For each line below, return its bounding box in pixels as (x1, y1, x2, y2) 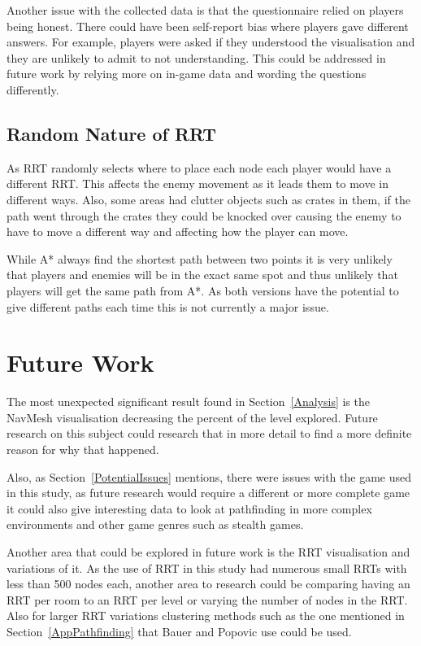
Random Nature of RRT (7, 120, 216, 146)
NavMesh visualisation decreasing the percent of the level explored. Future (7, 408, 378, 426)
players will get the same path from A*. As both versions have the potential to (7, 282, 399, 299)
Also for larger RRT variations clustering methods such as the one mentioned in (7, 607, 405, 624)
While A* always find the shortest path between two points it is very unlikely (7, 250, 393, 267)
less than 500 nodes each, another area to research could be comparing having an (7, 575, 410, 592)
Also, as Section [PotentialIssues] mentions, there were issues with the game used (7, 468, 411, 485)
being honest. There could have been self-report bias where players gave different (7, 17, 409, 34)
